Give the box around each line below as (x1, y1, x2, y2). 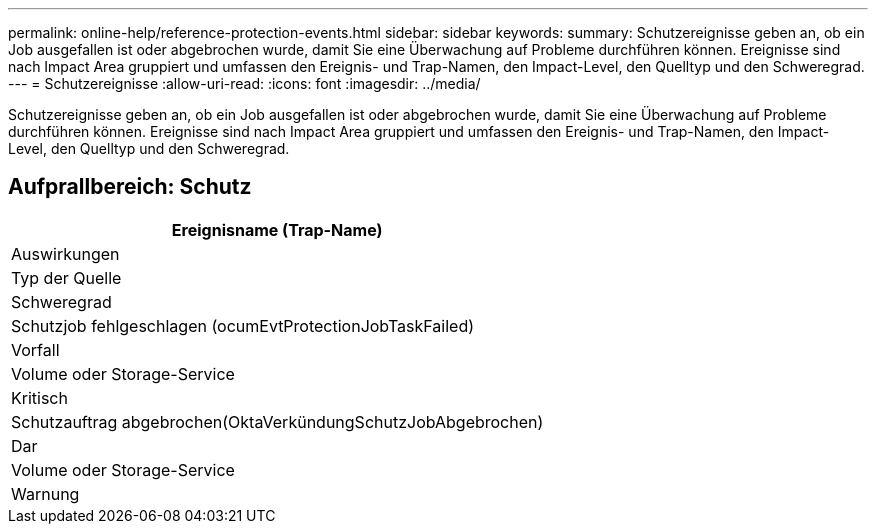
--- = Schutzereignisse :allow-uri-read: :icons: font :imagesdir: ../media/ (8, 75, 481, 92)
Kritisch (11, 387, 68, 408)
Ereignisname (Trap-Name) (171, 219, 383, 240)
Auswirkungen (11, 243, 120, 264)
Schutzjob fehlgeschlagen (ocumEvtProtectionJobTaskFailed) (11, 315, 475, 336)
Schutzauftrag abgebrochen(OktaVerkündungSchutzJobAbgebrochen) (11, 411, 544, 432)
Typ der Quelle (11, 267, 122, 288)
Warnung (11, 483, 80, 504)
